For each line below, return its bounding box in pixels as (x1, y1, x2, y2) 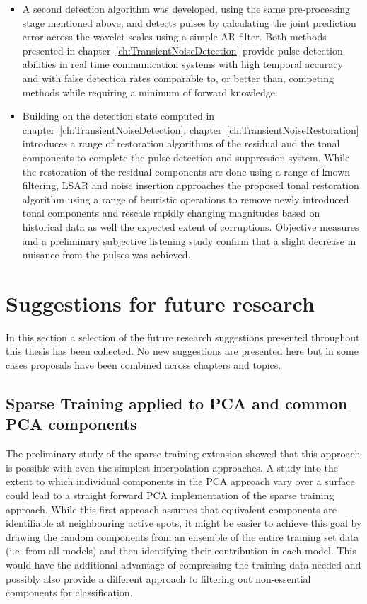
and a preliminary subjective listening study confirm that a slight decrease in (22, 233, 356, 248)
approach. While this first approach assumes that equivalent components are (6, 501, 337, 516)
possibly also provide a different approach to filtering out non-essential (6, 571, 311, 586)
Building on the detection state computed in (22, 108, 215, 123)
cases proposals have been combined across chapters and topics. (6, 358, 281, 372)
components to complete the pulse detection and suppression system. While (22, 149, 350, 164)
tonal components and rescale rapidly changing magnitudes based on (22, 205, 320, 220)
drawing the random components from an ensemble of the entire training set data (6, 529, 359, 544)
